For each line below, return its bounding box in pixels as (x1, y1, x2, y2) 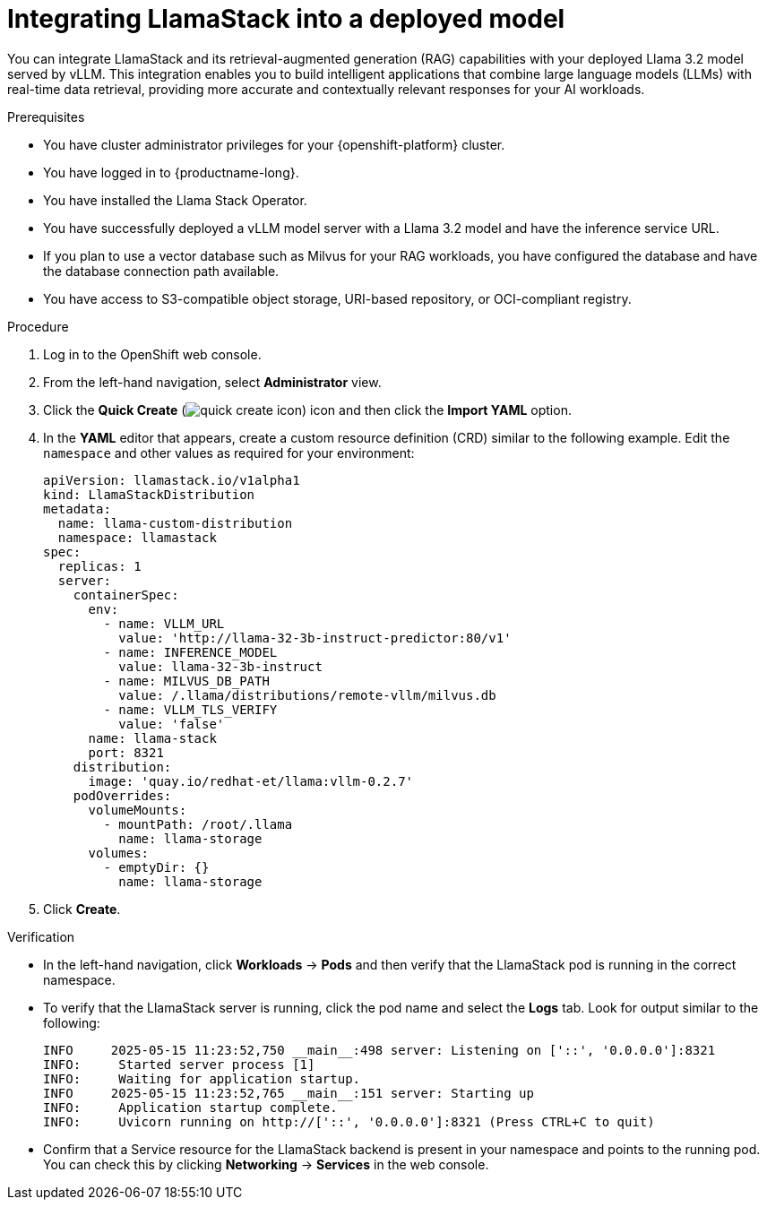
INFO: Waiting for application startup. (43, 1071, 361, 1086)
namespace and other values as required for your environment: (43, 444, 415, 461)
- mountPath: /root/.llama (103, 816, 293, 832)
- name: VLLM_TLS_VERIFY (103, 702, 278, 717)
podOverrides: (73, 788, 172, 803)
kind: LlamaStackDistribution (43, 487, 255, 502)
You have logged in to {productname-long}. (43, 164, 299, 180)
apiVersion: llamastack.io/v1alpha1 (43, 472, 300, 487)
